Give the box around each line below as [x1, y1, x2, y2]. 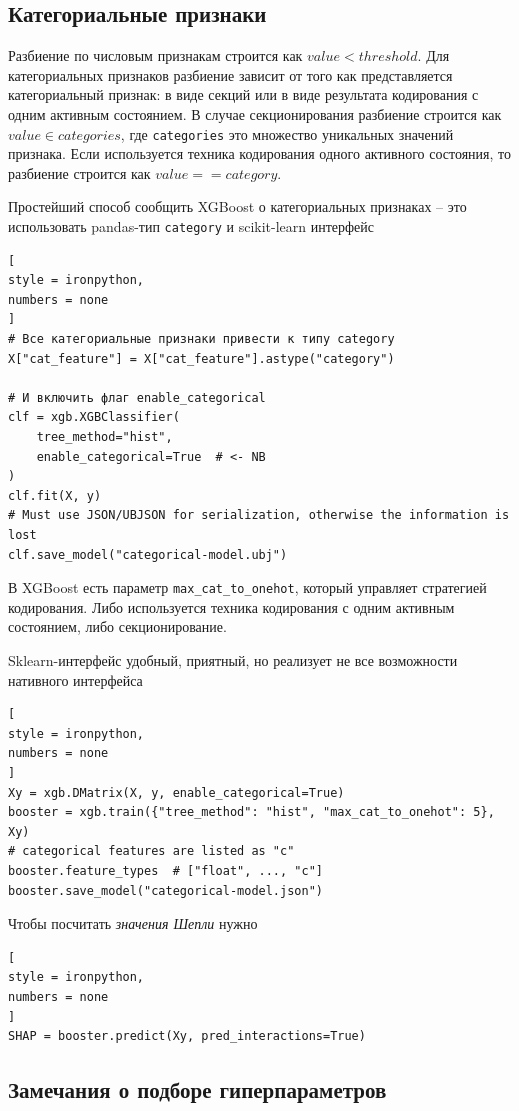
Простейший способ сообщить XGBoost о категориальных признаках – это [8, 196, 467, 217]
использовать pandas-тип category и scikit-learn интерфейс [8, 216, 375, 237]
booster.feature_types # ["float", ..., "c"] [8, 863, 323, 878]
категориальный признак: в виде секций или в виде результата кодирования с [8, 84, 479, 105]
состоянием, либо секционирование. [8, 616, 227, 637]
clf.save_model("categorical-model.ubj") [8, 547, 288, 562]
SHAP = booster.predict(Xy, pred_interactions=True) [8, 1029, 366, 1044]
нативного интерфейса [8, 669, 143, 690]
